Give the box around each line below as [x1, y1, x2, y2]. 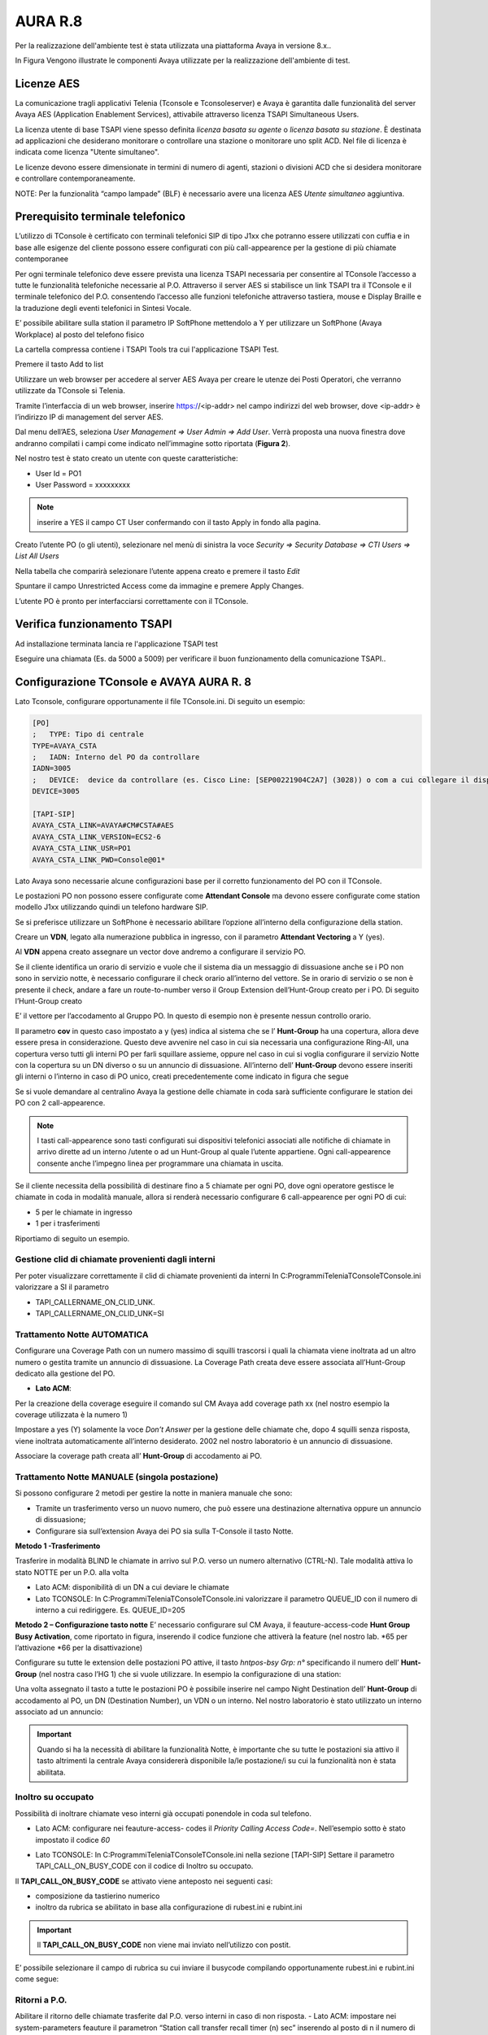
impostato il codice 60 [35, 1835, 110, 1845]
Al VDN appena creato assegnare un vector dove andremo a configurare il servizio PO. [15, 947, 306, 956]
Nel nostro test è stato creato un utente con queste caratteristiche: [15, 453, 238, 463]
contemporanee [15, 254, 69, 264]
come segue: [15, 1974, 59, 1984]
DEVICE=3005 [32, 786, 81, 796]
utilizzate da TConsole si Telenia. [15, 386, 125, 396]
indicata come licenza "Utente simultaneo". [15, 147, 160, 157]
